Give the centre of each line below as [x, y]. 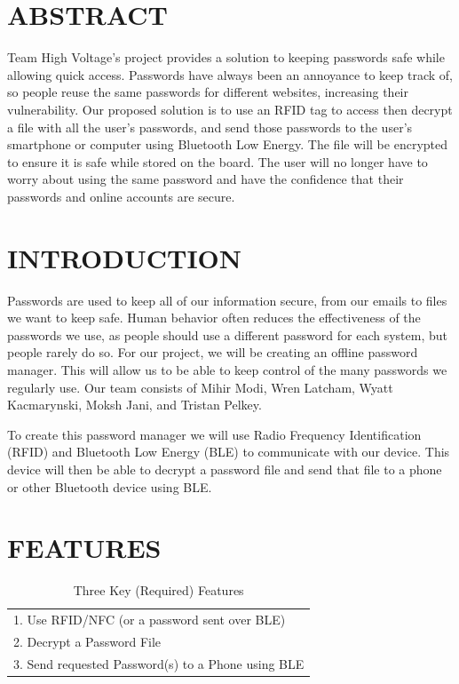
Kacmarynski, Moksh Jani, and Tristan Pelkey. [135, 405]
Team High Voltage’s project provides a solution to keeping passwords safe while [226, 57]
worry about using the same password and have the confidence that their [206, 179]
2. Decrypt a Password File [87, 641]
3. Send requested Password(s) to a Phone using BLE [159, 663]
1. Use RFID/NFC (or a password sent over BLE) [150, 620]
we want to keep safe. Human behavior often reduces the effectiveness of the [214, 318]
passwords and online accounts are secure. [121, 196]
